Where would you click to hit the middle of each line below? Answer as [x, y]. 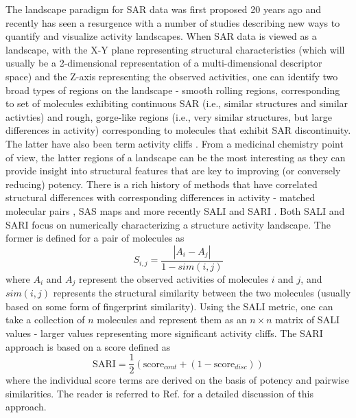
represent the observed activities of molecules [174, 278]
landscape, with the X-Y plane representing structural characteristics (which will [175, 49]
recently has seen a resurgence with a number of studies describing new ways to [173, 22]
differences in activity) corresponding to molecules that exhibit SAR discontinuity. [178, 130]
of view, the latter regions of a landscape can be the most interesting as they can [176, 157]
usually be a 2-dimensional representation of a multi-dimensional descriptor [164, 63]
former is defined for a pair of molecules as [95, 238]
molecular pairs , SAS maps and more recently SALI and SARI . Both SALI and [175, 210]
